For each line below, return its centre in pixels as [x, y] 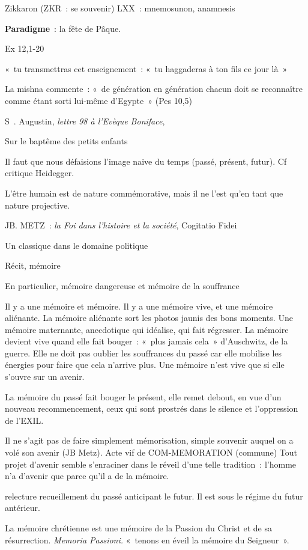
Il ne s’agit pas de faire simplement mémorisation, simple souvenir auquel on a [149, 440]
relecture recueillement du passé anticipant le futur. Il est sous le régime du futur [154, 496]
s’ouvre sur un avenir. [45, 377]
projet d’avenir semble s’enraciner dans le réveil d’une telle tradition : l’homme [151, 464]
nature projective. [38, 205]
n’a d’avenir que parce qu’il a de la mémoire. [87, 476]
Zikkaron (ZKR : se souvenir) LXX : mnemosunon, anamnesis [120, 8]
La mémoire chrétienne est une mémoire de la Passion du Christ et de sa [138, 528]
